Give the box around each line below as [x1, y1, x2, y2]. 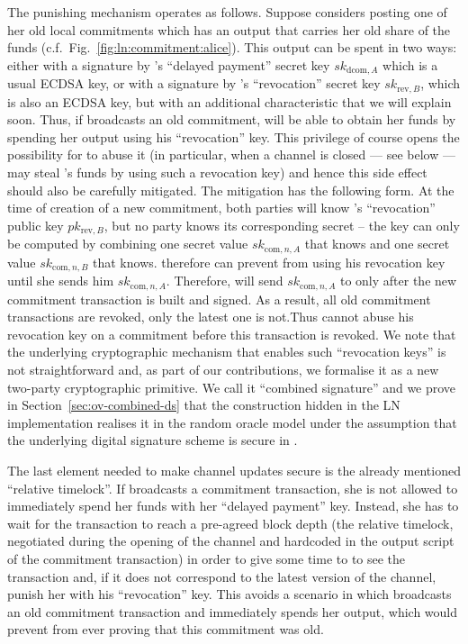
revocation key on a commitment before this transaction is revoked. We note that [7, 324, 456, 343]
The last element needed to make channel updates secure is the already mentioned [7, 461, 461, 479]
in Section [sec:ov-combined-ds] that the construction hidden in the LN [7, 395, 400, 414]
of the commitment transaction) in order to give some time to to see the [7, 549, 406, 567]
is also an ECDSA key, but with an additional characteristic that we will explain [7, 92, 452, 111]
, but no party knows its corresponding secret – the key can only [103, 215, 460, 234]
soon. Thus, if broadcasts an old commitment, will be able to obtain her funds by [7, 110, 456, 129]
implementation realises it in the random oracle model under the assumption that [7, 413, 457, 431]
